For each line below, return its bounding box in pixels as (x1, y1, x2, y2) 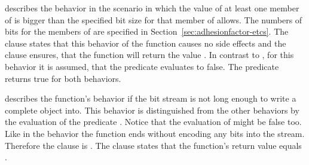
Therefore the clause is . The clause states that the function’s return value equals (5, 139, 302, 151)
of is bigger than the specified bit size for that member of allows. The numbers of (5, 13, 302, 26)
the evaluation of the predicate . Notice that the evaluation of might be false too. (5, 115, 302, 128)
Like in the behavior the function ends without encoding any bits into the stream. (5, 127, 305, 139)
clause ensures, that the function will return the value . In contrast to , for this (5, 48, 294, 61)
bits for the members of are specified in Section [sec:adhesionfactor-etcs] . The (5, 25, 289, 38)
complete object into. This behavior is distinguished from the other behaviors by (5, 103, 299, 116)
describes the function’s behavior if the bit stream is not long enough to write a (5, 92, 296, 105)
